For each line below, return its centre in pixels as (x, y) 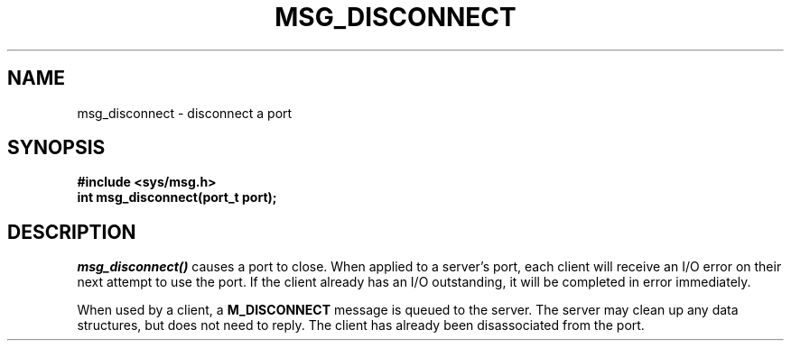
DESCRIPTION (72, 232)
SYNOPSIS (56, 148)
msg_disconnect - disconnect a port (185, 113)
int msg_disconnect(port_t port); (177, 197)
